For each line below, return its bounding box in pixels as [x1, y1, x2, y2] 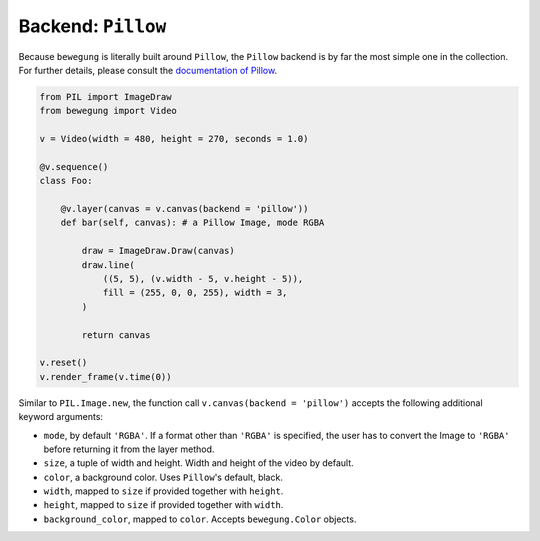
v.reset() [39, 357, 88, 369]
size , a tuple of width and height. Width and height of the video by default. [43, 457, 354, 469]
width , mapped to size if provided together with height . [43, 485, 284, 497]
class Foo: [39, 175, 93, 187]
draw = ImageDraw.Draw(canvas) [81, 245, 235, 257]
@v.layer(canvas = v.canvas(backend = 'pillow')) [60, 203, 309, 215]
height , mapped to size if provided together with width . [43, 499, 284, 511]
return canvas [81, 329, 151, 340]
